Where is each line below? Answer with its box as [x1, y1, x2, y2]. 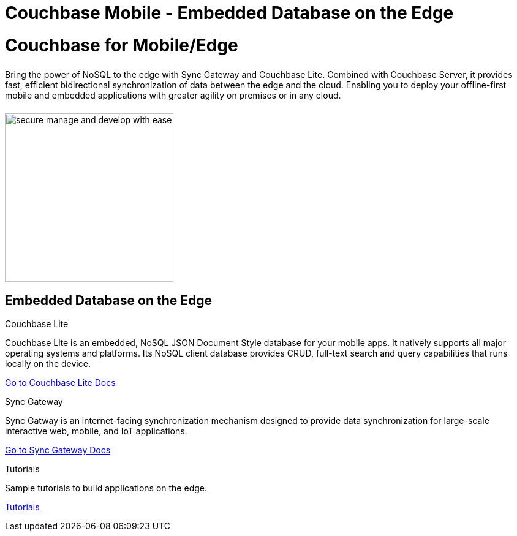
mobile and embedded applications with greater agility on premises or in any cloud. [5, 89, 341, 100]
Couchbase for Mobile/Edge [5, 34, 238, 56]
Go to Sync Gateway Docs [5, 445, 111, 456]
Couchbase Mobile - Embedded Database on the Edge [5, 2, 454, 23]
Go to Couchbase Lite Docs [5, 377, 116, 388]
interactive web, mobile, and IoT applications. [5, 426, 187, 437]
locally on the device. [5, 358, 91, 369]
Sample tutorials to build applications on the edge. [5, 483, 207, 494]
